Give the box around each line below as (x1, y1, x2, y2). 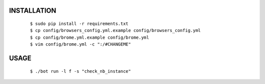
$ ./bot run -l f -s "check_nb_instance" (30, 68, 131, 74)
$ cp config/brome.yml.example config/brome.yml (30, 34, 149, 40)
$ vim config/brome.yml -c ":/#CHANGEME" (30, 42, 131, 47)
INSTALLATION (9, 6, 56, 15)
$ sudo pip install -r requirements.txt (30, 21, 129, 27)
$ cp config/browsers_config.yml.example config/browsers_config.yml (30, 28, 201, 33)
